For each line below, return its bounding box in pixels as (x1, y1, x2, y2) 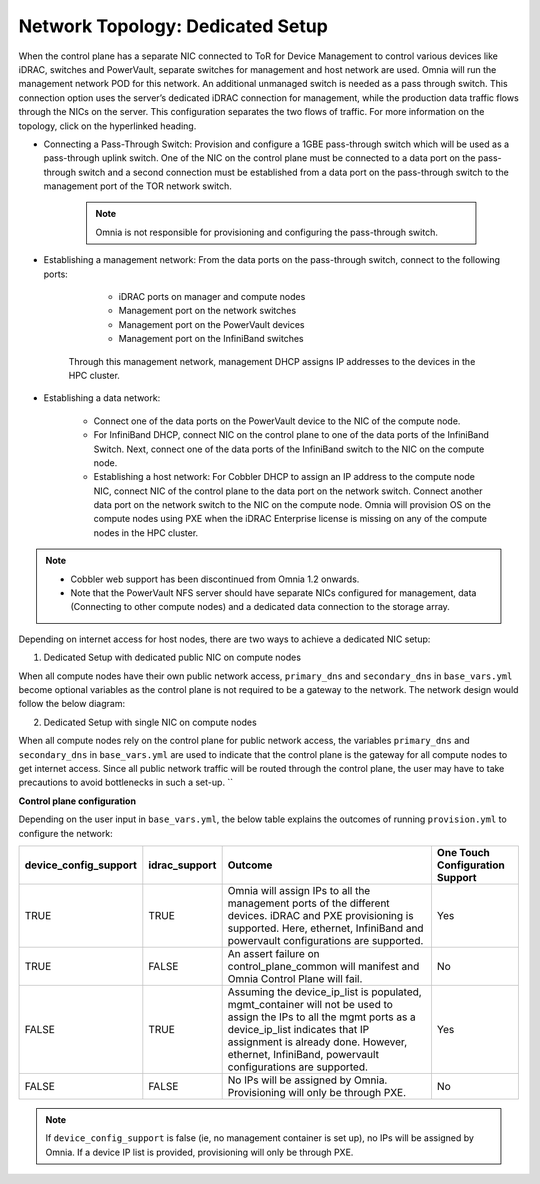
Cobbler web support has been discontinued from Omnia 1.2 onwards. (70, 573, 360, 585)
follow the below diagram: (18, 698, 125, 710)
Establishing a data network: (43, 392, 161, 404)
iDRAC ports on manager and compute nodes (118, 291, 306, 303)
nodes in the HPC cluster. (93, 526, 199, 539)
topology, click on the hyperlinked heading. (18, 120, 197, 132)
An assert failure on (227, 946, 320, 960)
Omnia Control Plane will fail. (227, 971, 363, 985)
